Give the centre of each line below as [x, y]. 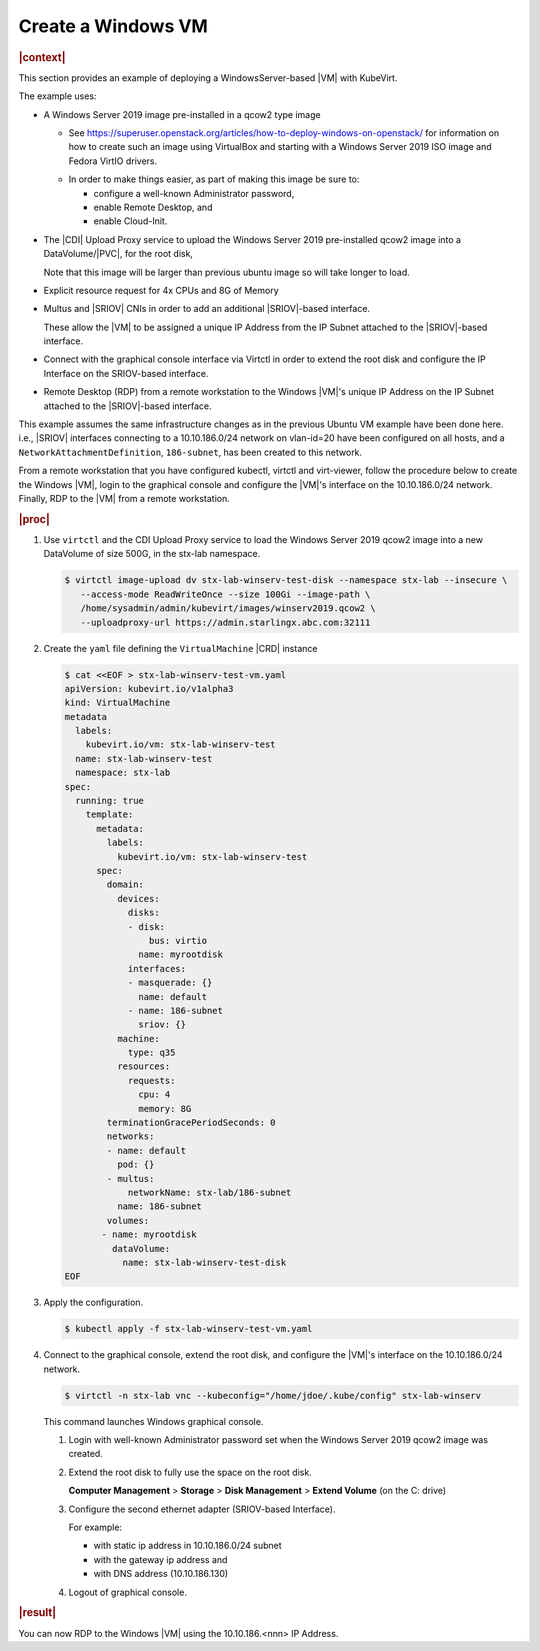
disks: [143, 913]
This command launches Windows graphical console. [153, 1421]
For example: [95, 1527]
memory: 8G [165, 1108]
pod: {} [135, 1164]
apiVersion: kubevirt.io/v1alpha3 [149, 688]
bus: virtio [178, 940]
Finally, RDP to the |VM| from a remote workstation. [124, 498]
